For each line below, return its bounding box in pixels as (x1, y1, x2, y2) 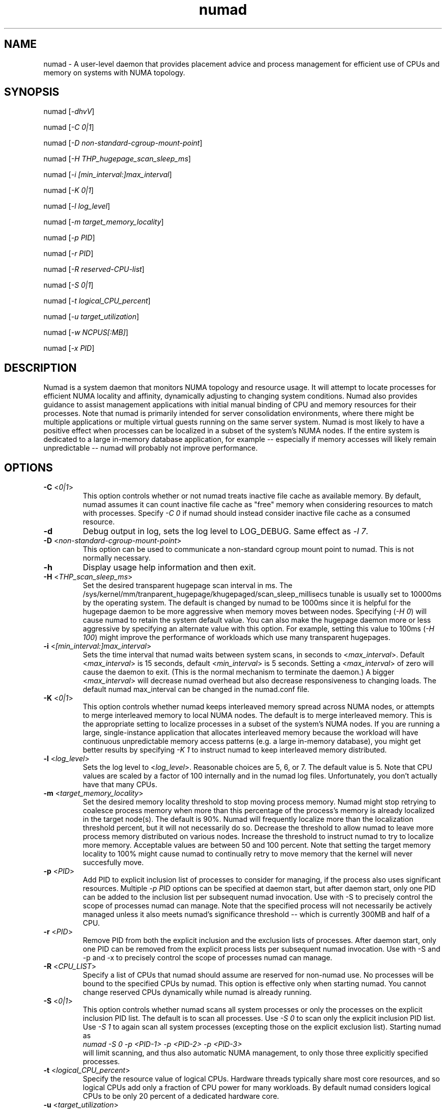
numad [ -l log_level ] (43, 202, 110, 211)
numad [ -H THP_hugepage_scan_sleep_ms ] (43, 154, 191, 163)
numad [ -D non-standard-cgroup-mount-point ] (43, 138, 203, 148)
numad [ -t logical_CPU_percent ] (43, 296, 151, 306)
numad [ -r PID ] (43, 249, 94, 258)
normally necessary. (82, 553, 151, 563)
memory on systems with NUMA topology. (43, 68, 185, 77)
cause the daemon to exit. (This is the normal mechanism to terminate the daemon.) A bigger (82, 668, 395, 677)
